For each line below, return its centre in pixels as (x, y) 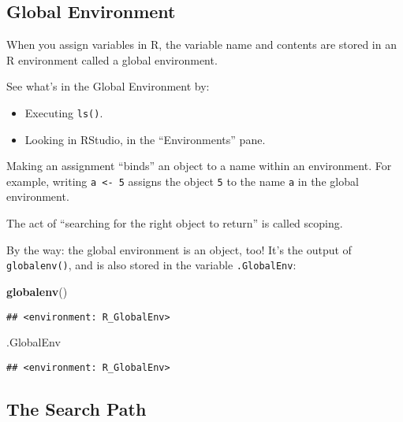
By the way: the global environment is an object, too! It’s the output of (179, 249)
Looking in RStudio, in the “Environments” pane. (145, 139)
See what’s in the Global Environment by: (108, 86)
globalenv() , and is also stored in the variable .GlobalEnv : (151, 265)
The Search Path (76, 408)
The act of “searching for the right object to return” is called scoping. (175, 223)
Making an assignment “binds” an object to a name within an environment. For (199, 166)
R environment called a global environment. (112, 59)
